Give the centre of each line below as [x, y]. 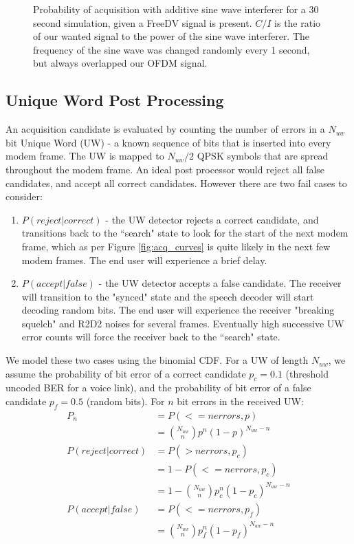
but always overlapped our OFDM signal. [120, 63]
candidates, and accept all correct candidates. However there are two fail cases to [176, 183]
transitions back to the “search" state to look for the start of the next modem [185, 233]
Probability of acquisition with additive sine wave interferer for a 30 [176, 9]
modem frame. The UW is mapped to [85, 156]
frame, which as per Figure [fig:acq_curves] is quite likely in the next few [176, 246]
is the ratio [298, 22]
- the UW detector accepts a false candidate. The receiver [220, 283]
